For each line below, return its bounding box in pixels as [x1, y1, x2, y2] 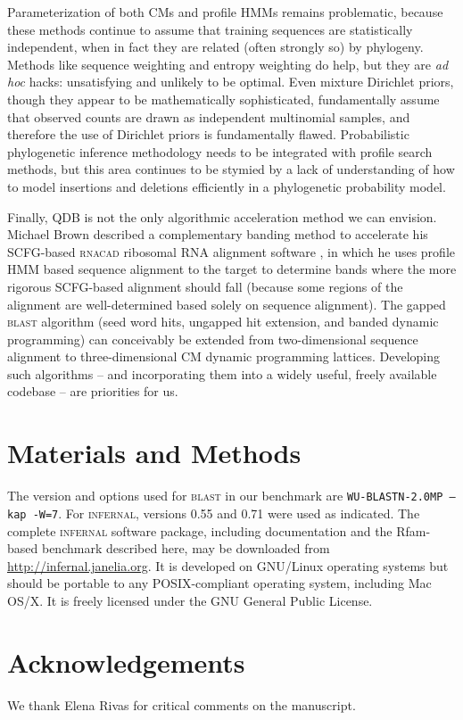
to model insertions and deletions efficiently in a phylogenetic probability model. [7, 177, 446, 195]
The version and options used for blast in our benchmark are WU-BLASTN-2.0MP [7, 486, 443, 505]
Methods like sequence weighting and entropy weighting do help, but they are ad [7, 54, 449, 73]
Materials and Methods [7, 434, 302, 471]
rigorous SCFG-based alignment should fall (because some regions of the [7, 277, 403, 295]
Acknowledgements [7, 643, 245, 680]
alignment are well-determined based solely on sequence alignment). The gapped [7, 294, 446, 313]
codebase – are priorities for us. [7, 382, 178, 401]
